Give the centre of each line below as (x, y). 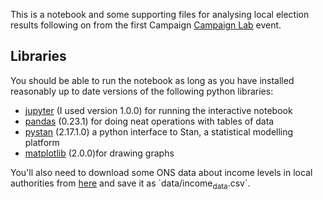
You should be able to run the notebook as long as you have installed (152, 80)
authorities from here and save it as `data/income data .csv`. (130, 184)
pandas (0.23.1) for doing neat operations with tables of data (149, 121)
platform (42, 142)
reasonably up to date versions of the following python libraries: (142, 91)
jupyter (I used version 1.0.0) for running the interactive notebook (158, 110)
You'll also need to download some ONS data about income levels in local (161, 172)
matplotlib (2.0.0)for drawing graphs (99, 153)
